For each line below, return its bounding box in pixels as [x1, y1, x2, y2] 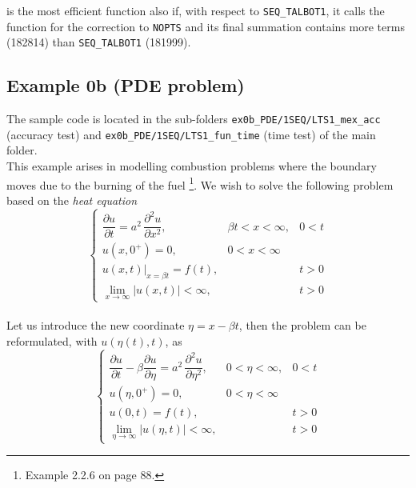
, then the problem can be [238, 317, 366, 334]
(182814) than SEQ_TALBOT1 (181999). [6, 34, 191, 50]
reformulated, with [6, 332, 98, 349]
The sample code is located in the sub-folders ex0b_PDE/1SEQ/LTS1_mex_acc [6, 110, 381, 127]
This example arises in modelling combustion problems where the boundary [6, 158, 377, 174]
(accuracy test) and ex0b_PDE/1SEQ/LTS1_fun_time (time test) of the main [6, 126, 376, 142]
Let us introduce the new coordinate [6, 317, 185, 334]
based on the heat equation [6, 191, 138, 208]
